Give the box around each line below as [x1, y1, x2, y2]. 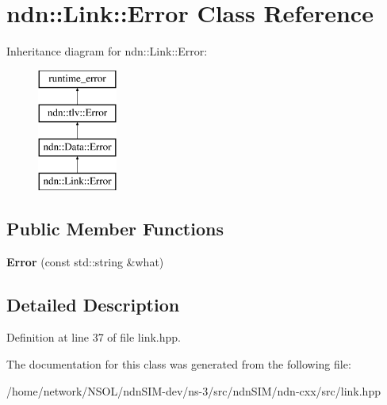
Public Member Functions [6, 216, 224, 240]
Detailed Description [6, 292, 180, 316]
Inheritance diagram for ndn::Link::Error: [6, 43, 208, 59]
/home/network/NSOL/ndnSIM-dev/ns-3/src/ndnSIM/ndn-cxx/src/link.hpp [6, 382, 381, 399]
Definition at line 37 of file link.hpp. [6, 329, 181, 346]
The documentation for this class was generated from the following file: [6, 356, 351, 373]
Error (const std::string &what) [6, 253, 164, 269]
